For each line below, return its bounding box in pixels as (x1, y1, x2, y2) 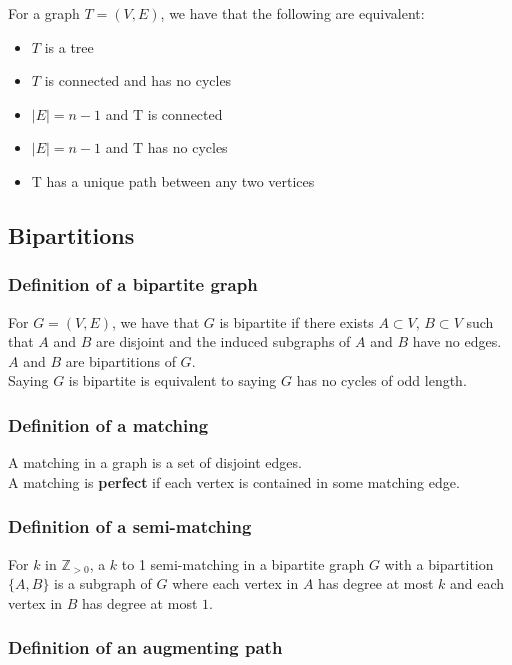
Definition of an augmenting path (8, 635, 283, 660)
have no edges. (412, 331, 502, 352)
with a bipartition (384, 553, 494, 574)
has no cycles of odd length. (296, 370, 467, 391)
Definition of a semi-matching (8, 514, 252, 539)
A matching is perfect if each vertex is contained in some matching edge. (8, 471, 460, 492)
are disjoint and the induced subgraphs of (96, 331, 351, 352)
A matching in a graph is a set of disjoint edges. (8, 452, 302, 473)
